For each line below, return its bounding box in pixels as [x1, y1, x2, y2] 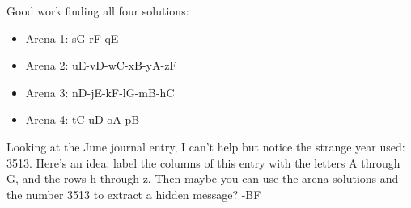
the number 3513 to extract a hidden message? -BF [6, 185, 261, 202]
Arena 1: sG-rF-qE [25, 29, 119, 46]
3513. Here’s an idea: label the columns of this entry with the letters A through [6, 154, 400, 171]
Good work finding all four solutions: [6, 2, 189, 19]
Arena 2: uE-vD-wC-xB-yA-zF [25, 57, 177, 74]
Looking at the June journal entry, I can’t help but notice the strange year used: [6, 138, 405, 155]
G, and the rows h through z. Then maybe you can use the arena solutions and [6, 170, 399, 187]
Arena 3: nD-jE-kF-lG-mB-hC [25, 83, 175, 100]
